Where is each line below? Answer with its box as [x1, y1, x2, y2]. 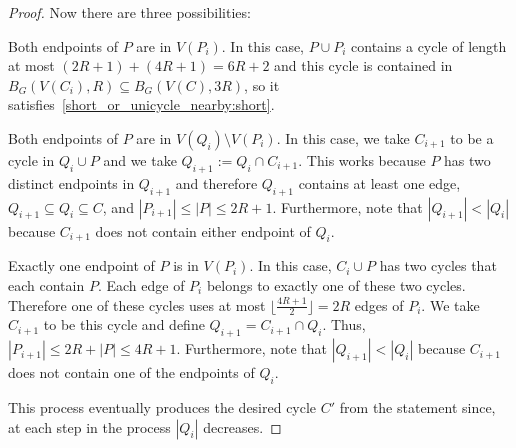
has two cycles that [379, 255, 497, 276]
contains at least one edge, [298, 172, 461, 193]
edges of [354, 294, 404, 315]
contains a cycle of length [351, 35, 507, 56]
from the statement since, [339, 396, 496, 417]
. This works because [298, 149, 426, 170]
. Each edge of [97, 274, 185, 295]
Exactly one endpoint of [8, 255, 155, 276]
